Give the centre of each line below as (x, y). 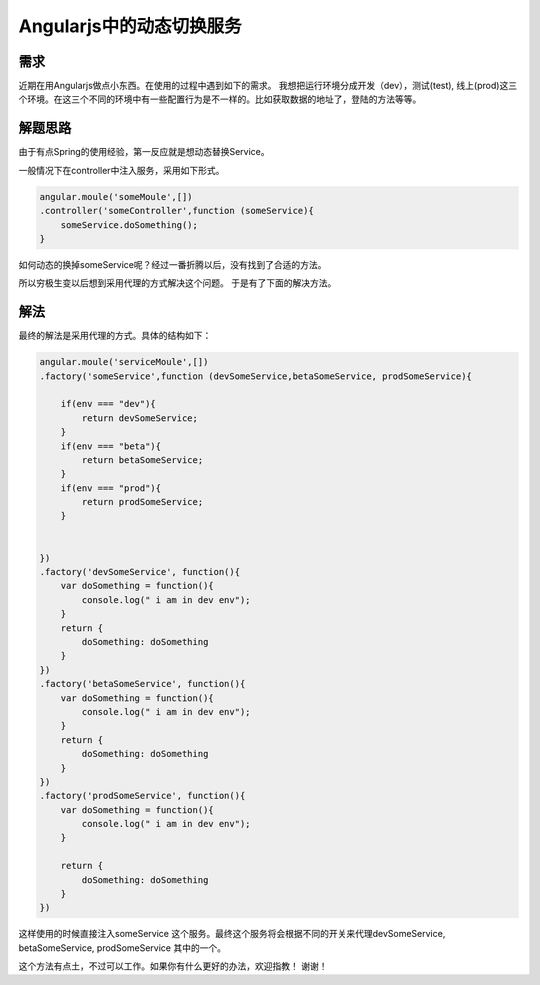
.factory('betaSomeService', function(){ (142, 684)
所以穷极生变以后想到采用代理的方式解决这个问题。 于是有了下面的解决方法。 (177, 283)
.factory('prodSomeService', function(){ (142, 796)
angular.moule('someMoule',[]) (116, 196)
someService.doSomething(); (129, 224)
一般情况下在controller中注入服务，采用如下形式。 (121, 170)
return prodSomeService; (142, 502)
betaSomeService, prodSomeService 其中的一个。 (122, 947)
